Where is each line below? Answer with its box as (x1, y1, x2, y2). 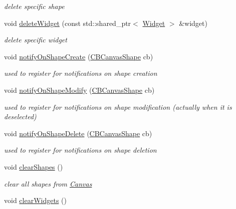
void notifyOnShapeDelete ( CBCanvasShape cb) (4, 128, 152, 138)
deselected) (4, 111, 37, 122)
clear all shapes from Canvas (4, 178, 92, 189)
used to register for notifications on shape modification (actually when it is (4, 101, 232, 112)
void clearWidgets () (4, 195, 67, 206)
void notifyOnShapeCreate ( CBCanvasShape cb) (4, 51, 153, 61)
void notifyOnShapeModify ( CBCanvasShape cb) (4, 84, 155, 95)
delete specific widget (4, 34, 67, 45)
